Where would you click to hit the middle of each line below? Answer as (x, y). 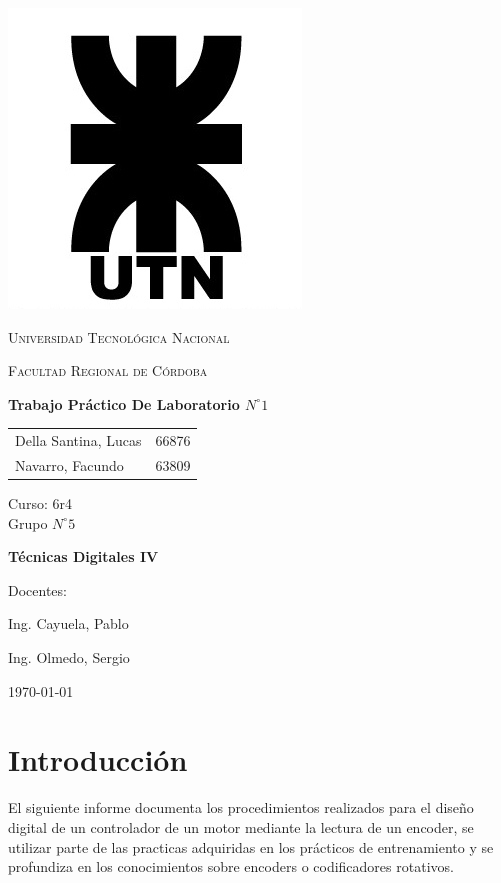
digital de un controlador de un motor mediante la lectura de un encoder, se (241, 826)
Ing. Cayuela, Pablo (68, 623)
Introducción (98, 759)
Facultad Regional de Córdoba (108, 370)
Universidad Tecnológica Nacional (119, 336)
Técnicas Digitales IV (83, 556)
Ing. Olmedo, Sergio (69, 657)
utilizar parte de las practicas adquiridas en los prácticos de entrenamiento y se (251, 846)
